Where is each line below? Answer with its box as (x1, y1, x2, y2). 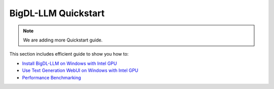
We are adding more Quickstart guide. (23, 37, 103, 43)
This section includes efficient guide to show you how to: (9, 51, 129, 57)
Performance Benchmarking (22, 74, 81, 80)
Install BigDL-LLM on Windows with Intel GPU (22, 60, 117, 66)
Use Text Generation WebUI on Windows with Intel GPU (22, 67, 139, 73)
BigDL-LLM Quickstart (9, 8, 105, 19)
